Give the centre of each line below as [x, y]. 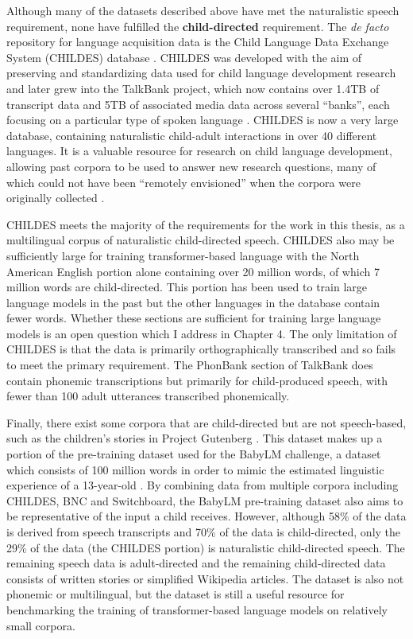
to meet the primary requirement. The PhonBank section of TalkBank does [190, 365]
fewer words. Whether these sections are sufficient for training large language [194, 318]
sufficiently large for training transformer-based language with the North [183, 255]
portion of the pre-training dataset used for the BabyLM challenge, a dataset [194, 454]
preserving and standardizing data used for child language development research [201, 73]
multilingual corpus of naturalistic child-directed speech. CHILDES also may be [201, 240]
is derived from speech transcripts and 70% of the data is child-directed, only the [204, 532]
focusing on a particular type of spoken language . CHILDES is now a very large [203, 120]
